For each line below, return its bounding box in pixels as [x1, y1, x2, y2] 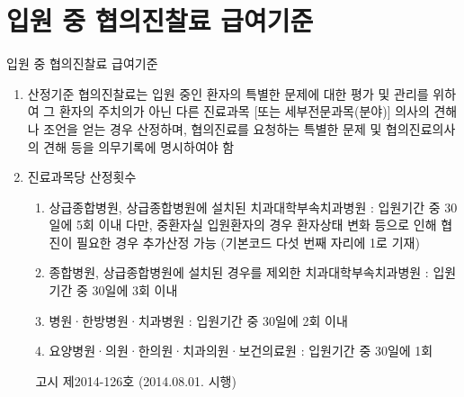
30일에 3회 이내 [92, 281, 178, 300]
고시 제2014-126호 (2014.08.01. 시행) [35, 371, 236, 390]
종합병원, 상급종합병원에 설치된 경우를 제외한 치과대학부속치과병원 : [49, 263, 429, 282]
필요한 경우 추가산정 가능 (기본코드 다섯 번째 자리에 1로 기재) [76, 232, 420, 251]
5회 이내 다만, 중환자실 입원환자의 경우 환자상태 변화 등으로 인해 [76, 215, 437, 234]
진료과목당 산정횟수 [27, 167, 137, 186]
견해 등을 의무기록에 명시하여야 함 [43, 137, 235, 156]
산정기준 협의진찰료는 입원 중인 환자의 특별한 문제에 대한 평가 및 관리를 [27, 84, 429, 103]
